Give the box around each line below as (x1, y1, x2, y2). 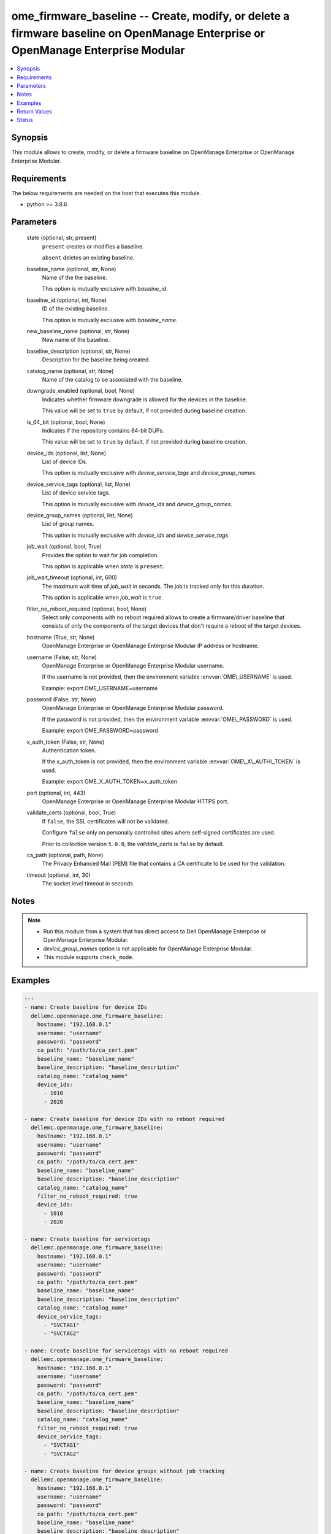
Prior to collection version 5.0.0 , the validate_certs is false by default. (42, 840, 224, 847)
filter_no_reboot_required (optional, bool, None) (26, 605, 147, 612)
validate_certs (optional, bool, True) (26, 809, 116, 816)
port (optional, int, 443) (26, 789, 86, 796)
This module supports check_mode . (43, 954, 134, 961)
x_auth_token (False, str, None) (26, 738, 105, 746)
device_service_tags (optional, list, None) (26, 480, 131, 488)
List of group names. (42, 520, 94, 528)
